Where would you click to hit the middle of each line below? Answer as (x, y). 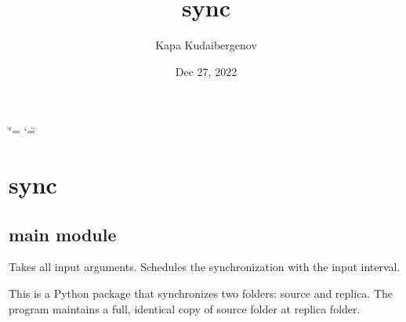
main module (63, 234)
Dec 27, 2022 (206, 71)
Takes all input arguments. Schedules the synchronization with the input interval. (205, 267)
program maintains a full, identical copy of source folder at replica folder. (185, 308)
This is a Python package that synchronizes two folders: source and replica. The (201, 293)
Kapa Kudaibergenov (206, 45)
